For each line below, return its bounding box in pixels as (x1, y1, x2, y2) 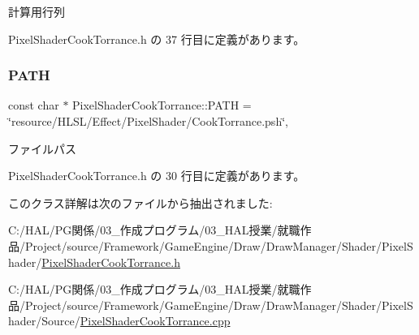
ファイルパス (8, 140, 76, 157)
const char (8, 97, 59, 114)
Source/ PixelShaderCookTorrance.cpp (41, 312, 231, 329)
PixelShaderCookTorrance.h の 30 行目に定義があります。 (8, 167, 305, 184)
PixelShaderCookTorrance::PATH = (72, 97, 252, 114)
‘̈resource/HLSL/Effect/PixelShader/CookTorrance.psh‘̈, (8, 113, 288, 129)
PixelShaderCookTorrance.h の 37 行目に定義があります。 (8, 30, 305, 47)
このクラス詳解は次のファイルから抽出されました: (8, 194, 273, 211)
